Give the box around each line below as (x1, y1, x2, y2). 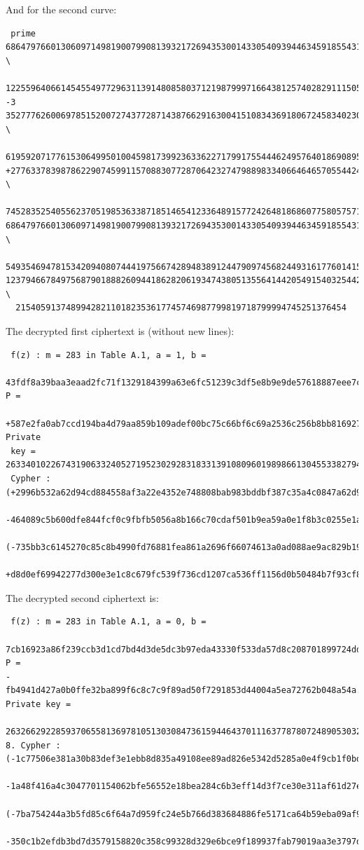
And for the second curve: (6, 2, 117, 16)
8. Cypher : (6, 740, 61, 750)
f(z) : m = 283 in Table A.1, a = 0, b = (10, 617, 206, 627)
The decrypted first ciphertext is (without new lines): (6, 324, 234, 338)
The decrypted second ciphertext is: (6, 590, 159, 605)
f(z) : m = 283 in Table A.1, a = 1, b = (10, 350, 206, 360)
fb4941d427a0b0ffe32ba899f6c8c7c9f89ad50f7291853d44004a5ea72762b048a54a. (6, 685, 362, 696)
